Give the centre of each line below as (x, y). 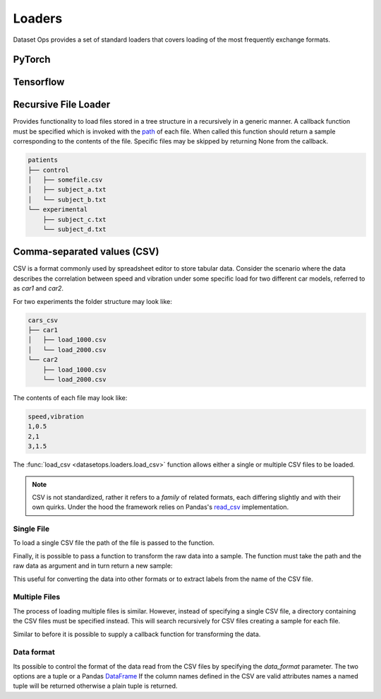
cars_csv (43, 320)
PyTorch (32, 60)
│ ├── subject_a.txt (67, 190)
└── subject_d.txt (74, 229)
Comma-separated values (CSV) (86, 252)
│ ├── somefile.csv (65, 180)
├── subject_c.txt (74, 219)
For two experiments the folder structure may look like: (92, 301)
